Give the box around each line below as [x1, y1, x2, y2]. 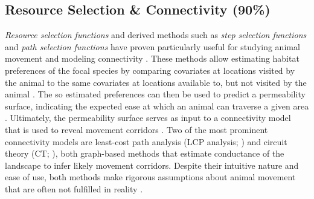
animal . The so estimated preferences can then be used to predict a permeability [5, 88, 306, 100]
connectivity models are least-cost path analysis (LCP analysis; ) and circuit [5, 135, 287, 148]
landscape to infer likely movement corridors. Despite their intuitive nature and [5, 158, 299, 171]
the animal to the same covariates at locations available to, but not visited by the [5, 76, 307, 88]
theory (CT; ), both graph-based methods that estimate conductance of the [5, 147, 284, 160]
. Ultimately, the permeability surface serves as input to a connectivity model [5, 111, 291, 124]
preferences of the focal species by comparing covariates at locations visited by [5, 64, 295, 76]
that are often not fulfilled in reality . [5, 182, 143, 195]
